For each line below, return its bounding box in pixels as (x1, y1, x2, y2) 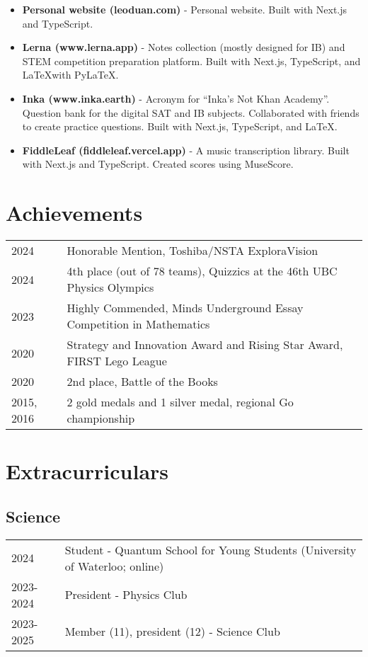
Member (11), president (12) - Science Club (64, 623, 280, 640)
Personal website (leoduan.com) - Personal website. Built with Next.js (22, 2, 347, 16)
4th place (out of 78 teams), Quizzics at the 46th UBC (67, 263, 338, 280)
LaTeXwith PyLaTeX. (22, 67, 119, 82)
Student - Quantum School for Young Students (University (64, 541, 357, 558)
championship (67, 410, 135, 427)
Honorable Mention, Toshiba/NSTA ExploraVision (67, 242, 318, 259)
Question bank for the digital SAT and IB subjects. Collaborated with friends (22, 105, 360, 120)
